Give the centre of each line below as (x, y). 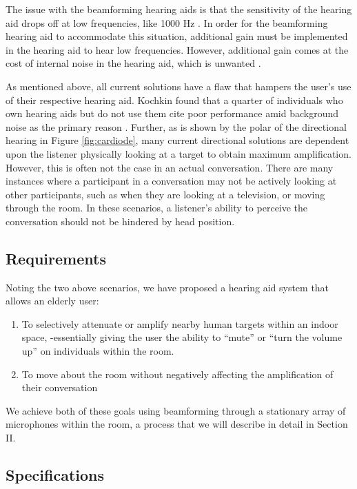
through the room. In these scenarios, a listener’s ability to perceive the (157, 208)
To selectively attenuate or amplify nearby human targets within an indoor (180, 323)
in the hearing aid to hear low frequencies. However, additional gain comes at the (177, 49)
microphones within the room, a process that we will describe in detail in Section (177, 424)
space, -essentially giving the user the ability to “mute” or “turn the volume (182, 337)
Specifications (55, 475)
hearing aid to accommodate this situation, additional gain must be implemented (177, 36)
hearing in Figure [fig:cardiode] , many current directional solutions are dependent (177, 140)
